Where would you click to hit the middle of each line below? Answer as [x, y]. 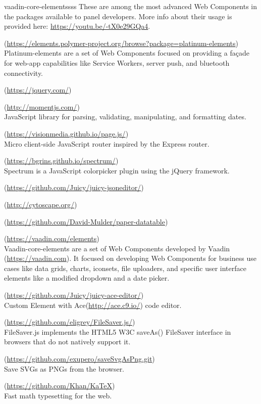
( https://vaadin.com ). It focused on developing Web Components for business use [130, 258]
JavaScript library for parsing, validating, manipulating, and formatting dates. [125, 117]
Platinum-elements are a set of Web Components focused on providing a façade [127, 53]
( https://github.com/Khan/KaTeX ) [60, 386]
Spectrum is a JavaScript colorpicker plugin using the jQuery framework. [117, 170]
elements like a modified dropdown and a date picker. [87, 278]
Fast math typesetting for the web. [58, 395]
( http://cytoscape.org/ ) [41, 204]
